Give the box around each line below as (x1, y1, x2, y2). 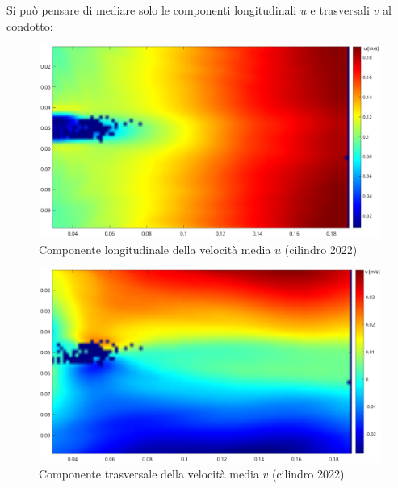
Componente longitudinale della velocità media (39, 240, 271, 257)
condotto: (6, 17, 53, 34)
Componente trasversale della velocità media (39, 465, 259, 482)
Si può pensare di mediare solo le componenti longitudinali (6, 2, 297, 18)
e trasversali (310, 2, 370, 18)
